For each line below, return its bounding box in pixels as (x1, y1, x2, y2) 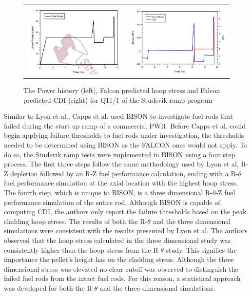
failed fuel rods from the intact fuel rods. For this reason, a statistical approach (4, 273, 241, 283)
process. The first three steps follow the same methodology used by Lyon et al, (4, 159, 239, 169)
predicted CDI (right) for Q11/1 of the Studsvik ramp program (23, 94, 213, 105)
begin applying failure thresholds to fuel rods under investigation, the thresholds (4, 130, 244, 140)
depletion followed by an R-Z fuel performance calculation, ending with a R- (10, 168, 238, 178)
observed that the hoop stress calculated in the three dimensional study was (4, 235, 231, 245)
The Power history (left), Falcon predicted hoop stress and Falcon (23, 85, 220, 95)
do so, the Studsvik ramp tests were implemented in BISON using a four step (4, 149, 235, 159)
